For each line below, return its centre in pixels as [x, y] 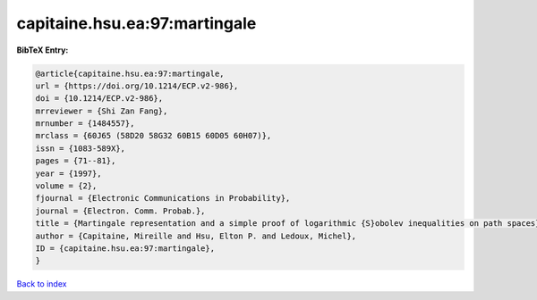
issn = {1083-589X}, [80, 148]
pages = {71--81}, [76, 161]
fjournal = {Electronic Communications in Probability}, [163, 198]
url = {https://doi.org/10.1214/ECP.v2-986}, [137, 86]
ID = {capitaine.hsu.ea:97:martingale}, [125, 249]
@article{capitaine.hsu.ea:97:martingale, [130, 73]
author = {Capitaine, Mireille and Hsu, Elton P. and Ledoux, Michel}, [196, 236]
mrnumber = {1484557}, [85, 124]
